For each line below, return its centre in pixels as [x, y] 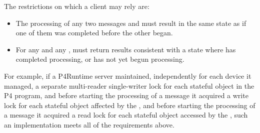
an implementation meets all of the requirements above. [89, 124]
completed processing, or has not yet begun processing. [100, 59]
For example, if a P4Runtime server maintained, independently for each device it [128, 75]
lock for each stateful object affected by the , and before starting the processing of [130, 105]
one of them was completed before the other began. [94, 33]
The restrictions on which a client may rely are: [77, 6]
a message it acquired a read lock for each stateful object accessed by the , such [126, 115]
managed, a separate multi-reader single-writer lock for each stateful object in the [129, 85]
